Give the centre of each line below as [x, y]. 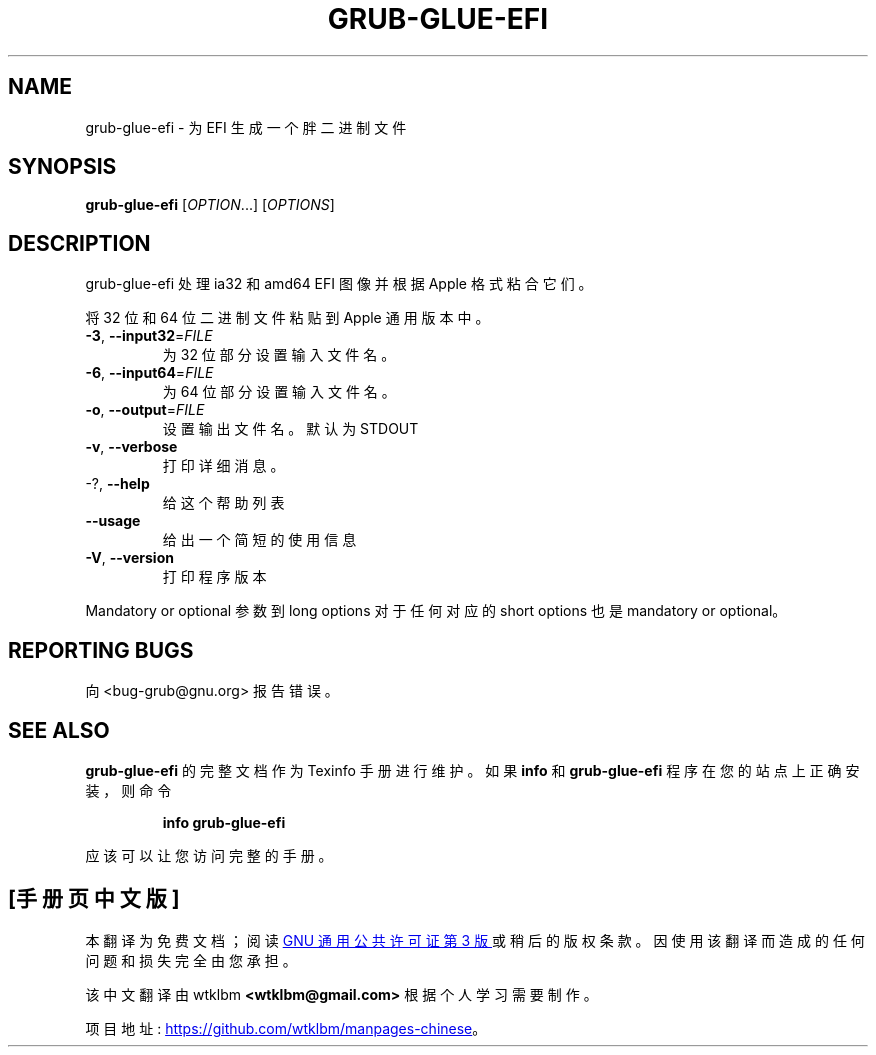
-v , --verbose [131, 447]
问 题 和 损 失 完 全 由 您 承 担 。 [191, 960]
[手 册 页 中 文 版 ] [94, 899]
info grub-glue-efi [224, 822]
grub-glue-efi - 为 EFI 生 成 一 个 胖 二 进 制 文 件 [246, 127]
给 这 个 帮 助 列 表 [223, 503]
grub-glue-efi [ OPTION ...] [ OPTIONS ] [210, 205]
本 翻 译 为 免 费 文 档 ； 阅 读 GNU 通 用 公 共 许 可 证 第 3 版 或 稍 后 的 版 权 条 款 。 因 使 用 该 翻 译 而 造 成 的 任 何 [475, 940]
